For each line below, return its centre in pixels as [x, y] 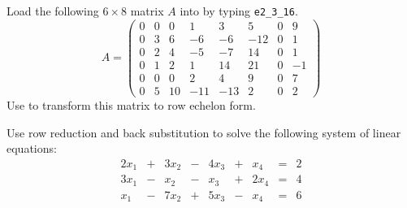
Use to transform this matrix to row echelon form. [131, 104]
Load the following [53, 11]
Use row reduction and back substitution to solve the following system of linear [204, 132]
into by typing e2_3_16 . [239, 11]
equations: [32, 148]
